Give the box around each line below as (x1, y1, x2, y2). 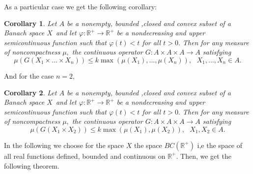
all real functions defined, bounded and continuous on (4, 150, 166, 161)
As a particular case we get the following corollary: (4, 1, 157, 11)
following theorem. (4, 160, 59, 171)
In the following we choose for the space (4, 140, 124, 150)
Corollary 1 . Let (4, 18, 57, 28)
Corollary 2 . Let (4, 87, 57, 97)
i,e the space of (197, 140, 243, 150)
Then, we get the (180, 150, 231, 161)
